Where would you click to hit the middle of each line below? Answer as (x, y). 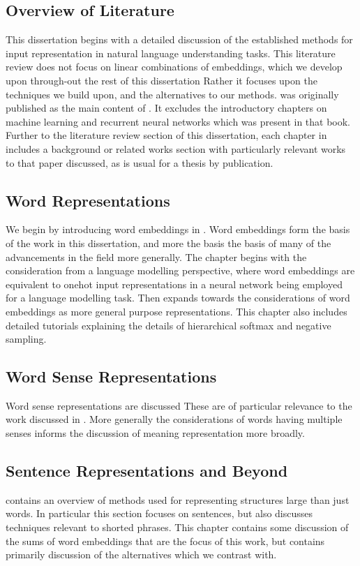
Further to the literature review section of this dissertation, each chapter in (166, 135)
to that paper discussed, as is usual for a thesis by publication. (140, 162)
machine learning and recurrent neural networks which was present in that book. (178, 121)
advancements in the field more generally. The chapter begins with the (156, 256)
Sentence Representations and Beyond (147, 471)
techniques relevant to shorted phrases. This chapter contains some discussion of (177, 527)
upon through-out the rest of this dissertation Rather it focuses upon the (162, 80)
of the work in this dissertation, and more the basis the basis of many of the (168, 243)
